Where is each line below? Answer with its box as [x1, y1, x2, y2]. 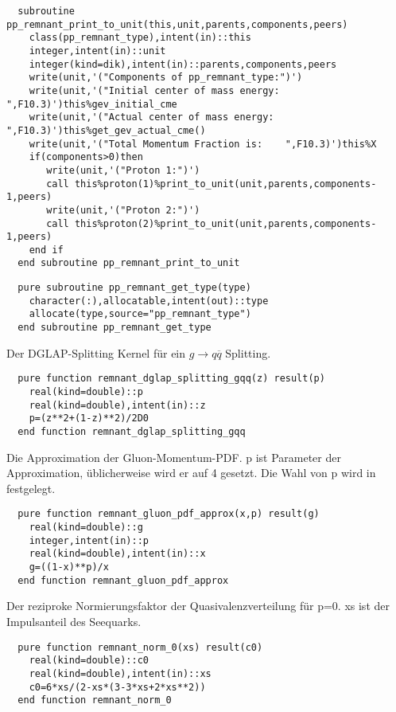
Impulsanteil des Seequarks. [6, 612, 142, 629]
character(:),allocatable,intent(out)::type [29, 295, 269, 307]
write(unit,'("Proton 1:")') [46, 164, 200, 176]
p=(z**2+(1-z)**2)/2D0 [29, 413, 149, 424]
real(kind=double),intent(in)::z [29, 399, 206, 411]
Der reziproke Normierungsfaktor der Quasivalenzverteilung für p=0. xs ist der [6, 597, 390, 614]
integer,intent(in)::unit [29, 45, 166, 57]
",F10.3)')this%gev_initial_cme [6, 98, 177, 110]
